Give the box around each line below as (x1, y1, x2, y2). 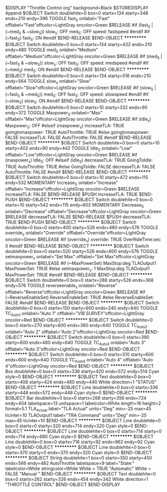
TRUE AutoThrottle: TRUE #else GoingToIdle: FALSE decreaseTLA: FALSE (5, 163, 156, 170)
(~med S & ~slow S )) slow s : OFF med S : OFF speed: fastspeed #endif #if (5, 28, 150, 36)
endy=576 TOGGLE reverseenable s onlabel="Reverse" (5, 282, 117, 290)
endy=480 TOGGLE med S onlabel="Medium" (5, 47, 98, 54)
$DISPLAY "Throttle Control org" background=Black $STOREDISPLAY (5, 5, 149, 11)
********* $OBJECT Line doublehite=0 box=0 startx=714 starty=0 (23, 428, 162, 434)
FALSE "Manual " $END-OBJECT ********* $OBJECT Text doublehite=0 (5, 471, 156, 477)
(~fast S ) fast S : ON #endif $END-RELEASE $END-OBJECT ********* (5, 35, 146, 42)
